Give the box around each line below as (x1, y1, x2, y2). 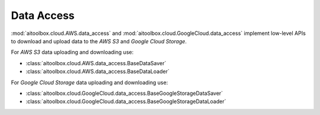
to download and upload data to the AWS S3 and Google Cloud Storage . (11, 37, 187, 44)
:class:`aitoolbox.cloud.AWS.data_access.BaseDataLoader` (25, 68, 170, 75)
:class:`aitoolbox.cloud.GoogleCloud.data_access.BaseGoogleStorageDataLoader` (25, 98, 226, 105)
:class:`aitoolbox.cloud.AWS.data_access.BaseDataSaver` (25, 59, 167, 66)
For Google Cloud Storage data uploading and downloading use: (11, 79, 168, 86)
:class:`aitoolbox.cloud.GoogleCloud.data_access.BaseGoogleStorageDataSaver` (25, 90, 223, 97)
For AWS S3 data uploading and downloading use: (11, 49, 134, 56)
